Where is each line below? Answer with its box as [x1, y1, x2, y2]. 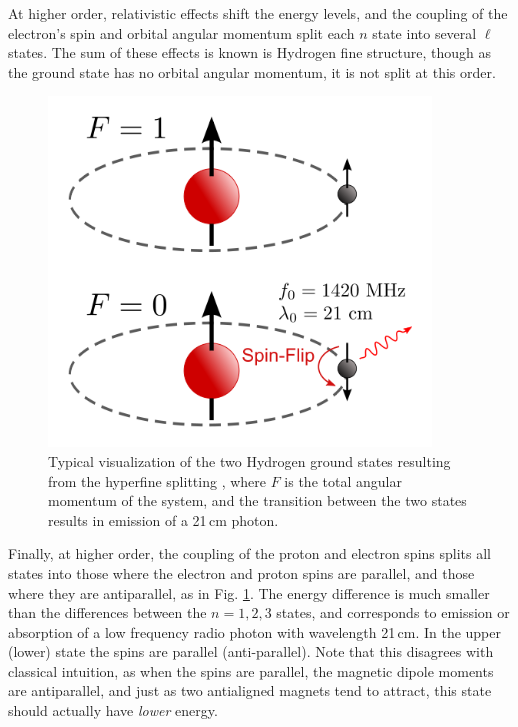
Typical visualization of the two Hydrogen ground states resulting [48, 450, 451, 471]
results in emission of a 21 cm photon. [48, 509, 279, 530]
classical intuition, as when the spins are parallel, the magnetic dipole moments [8, 660, 494, 681]
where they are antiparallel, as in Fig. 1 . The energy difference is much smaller [8, 582, 490, 603]
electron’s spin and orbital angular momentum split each [8, 22, 355, 43]
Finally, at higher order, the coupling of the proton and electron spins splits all [8, 543, 491, 564]
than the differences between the [8, 602, 207, 623]
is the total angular [284, 470, 402, 491]
